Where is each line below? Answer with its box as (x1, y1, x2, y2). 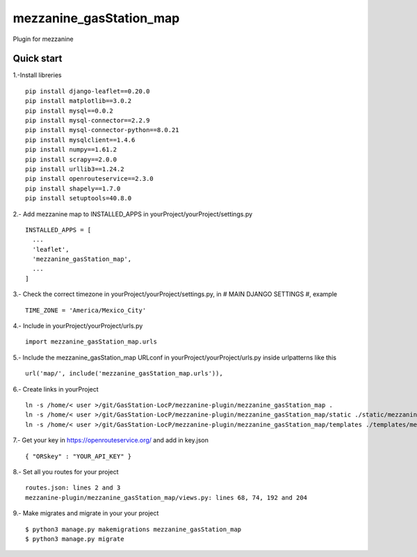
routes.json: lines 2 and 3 (25, 484, 121, 492)
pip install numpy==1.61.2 (25, 146, 117, 154)
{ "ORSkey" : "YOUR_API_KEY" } (25, 452, 132, 460)
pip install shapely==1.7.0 (25, 184, 121, 193)
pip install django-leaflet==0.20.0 (25, 87, 150, 95)
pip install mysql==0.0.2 (25, 106, 114, 115)
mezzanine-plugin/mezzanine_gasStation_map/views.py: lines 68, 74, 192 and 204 (25, 494, 308, 501)
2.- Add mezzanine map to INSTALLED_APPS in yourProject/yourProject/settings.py (13, 209, 253, 218)
